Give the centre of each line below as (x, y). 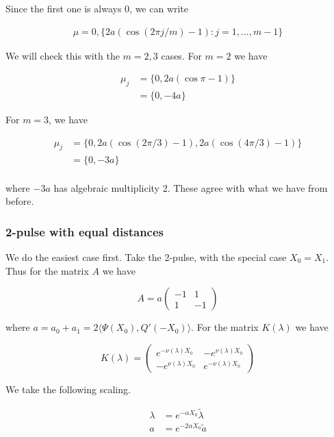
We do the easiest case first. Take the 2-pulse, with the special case (146, 257)
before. (20, 201)
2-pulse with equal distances (85, 231)
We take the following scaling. (68, 389)
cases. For (181, 55)
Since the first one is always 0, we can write (97, 8)
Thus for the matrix (47, 270)
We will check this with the (63, 55)
